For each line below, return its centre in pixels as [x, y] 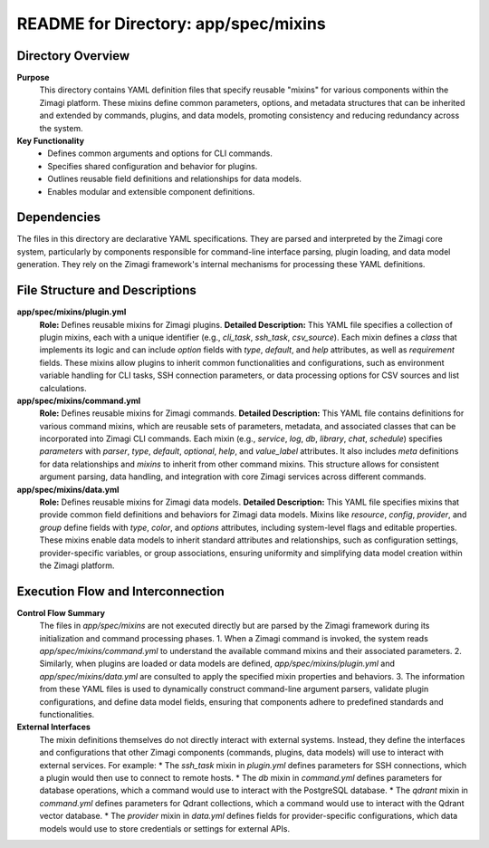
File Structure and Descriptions [106, 290]
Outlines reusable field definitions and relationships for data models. [175, 179]
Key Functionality [51, 141]
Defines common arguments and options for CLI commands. [160, 153]
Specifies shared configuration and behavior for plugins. [153, 166]
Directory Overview [73, 56]
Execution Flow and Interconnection [121, 591]
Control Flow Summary [61, 612]
